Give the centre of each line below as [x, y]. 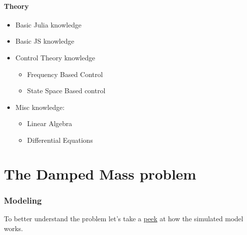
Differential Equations [60, 140]
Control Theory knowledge [55, 57]
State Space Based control [66, 91]
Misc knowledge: [40, 107]
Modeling [23, 200]
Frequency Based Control [65, 74]
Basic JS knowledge [45, 41]
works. [14, 228]
